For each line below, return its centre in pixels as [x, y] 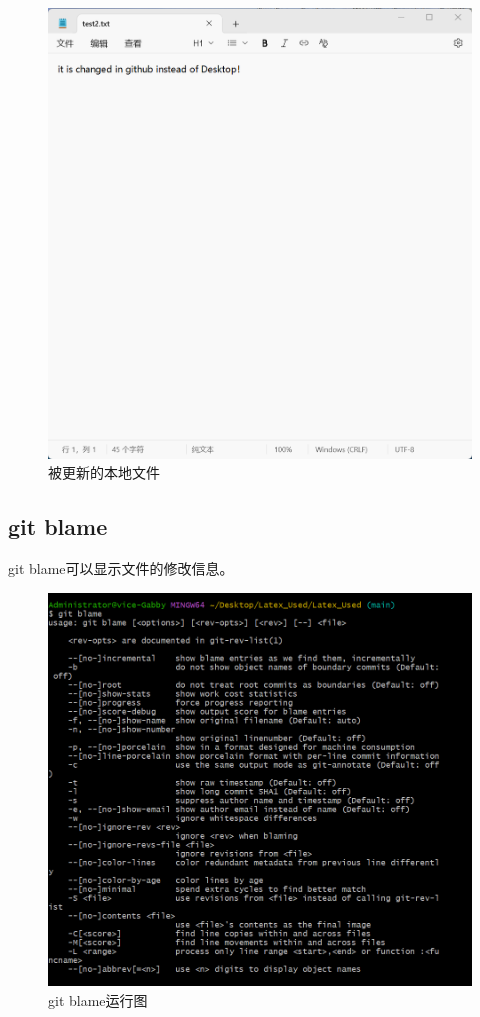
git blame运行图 [98, 999]
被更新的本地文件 [104, 472]
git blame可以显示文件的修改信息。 [121, 568]
